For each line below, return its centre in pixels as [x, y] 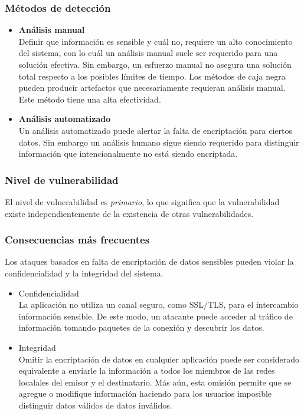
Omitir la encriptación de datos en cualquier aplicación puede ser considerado [159, 359]
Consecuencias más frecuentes [77, 240]
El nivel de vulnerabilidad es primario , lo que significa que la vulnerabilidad [142, 201]
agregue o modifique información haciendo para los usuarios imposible [145, 393]
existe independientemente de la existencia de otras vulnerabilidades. [129, 213]
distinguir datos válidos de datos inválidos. [95, 405]
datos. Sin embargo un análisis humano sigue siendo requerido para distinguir [159, 142]
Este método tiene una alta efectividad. [90, 99]
